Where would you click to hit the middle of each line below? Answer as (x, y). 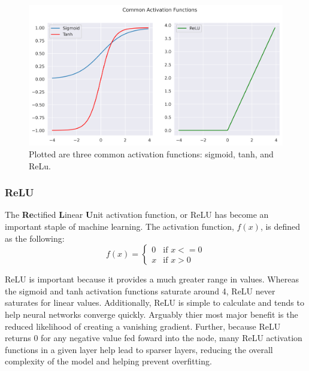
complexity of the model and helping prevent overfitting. (108, 361)
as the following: (35, 238)
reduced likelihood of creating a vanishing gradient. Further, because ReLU (143, 326)
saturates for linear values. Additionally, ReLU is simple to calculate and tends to (154, 302)
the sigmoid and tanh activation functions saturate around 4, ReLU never (140, 291)
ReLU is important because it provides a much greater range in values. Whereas (152, 279)
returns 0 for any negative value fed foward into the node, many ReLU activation (154, 338)
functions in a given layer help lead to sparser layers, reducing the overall (139, 349)
